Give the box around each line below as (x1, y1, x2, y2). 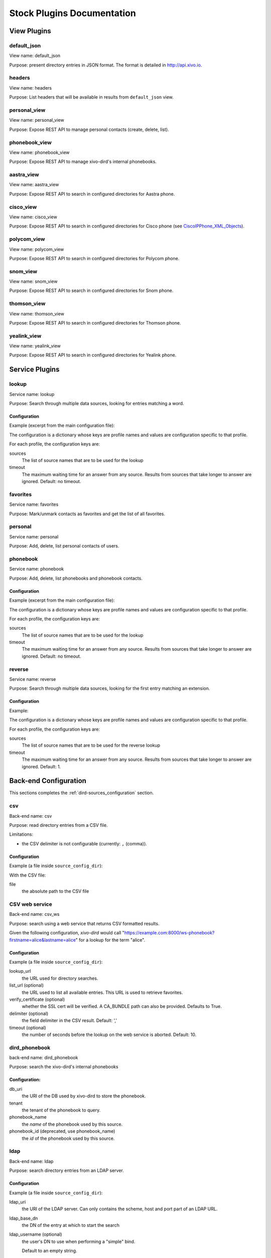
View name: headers (9, 85, 52, 91)
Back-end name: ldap (9, 1158, 54, 1164)
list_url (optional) (9, 982, 44, 988)
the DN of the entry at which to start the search (22, 1222, 120, 1228)
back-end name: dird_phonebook (9, 1055, 78, 1061)
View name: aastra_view (9, 182, 59, 188)
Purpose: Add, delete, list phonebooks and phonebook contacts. (9, 575, 143, 581)
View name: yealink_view (9, 343, 61, 349)
